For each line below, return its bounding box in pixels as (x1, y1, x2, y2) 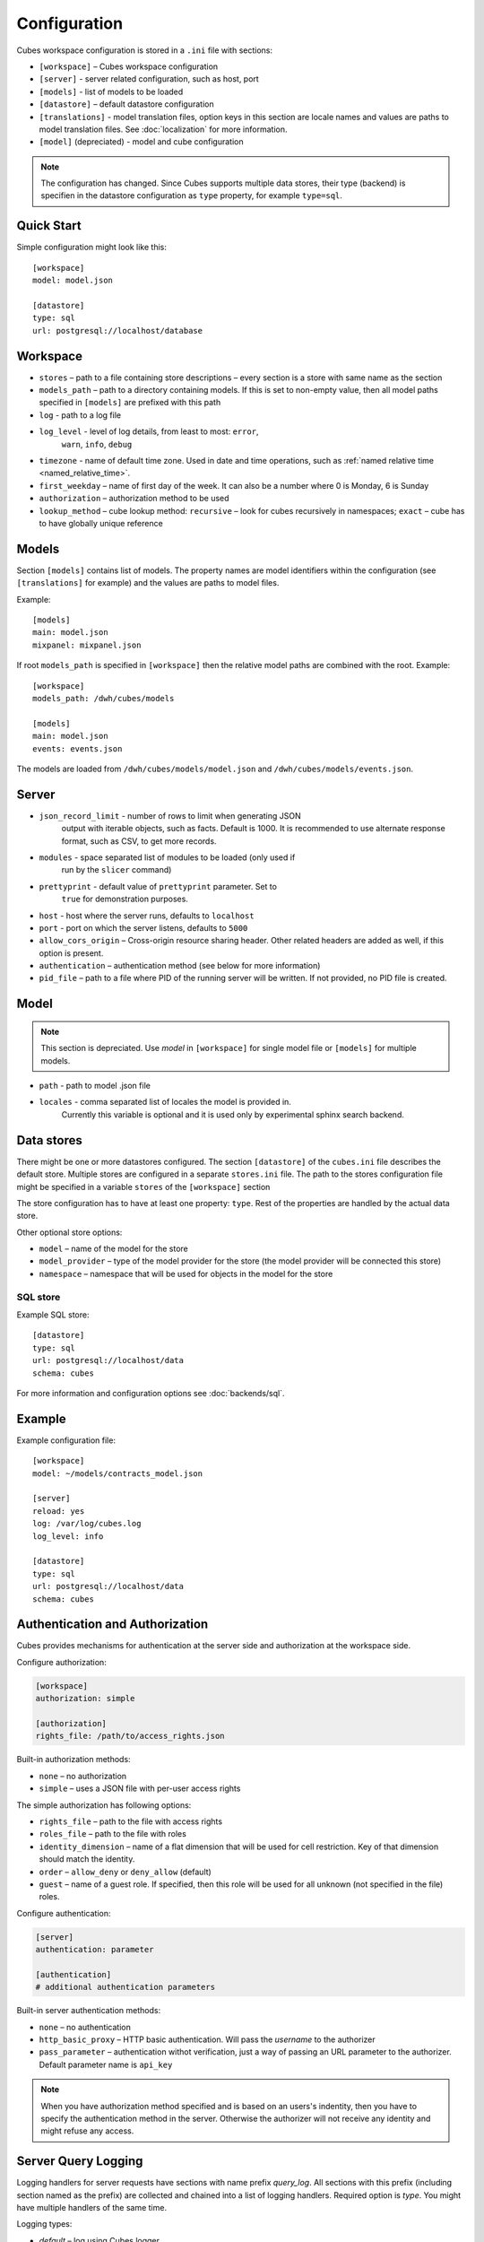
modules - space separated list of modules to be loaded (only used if (39, 852, 296, 863)
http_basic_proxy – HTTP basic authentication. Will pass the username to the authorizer (39, 2034, 376, 2045)
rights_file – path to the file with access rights (39, 1816, 223, 1827)
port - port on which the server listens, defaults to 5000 (39, 922, 248, 933)
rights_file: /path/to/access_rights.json (35, 1731, 225, 1742)
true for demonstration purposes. (61, 893, 188, 905)
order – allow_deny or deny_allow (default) (39, 1866, 212, 1877)
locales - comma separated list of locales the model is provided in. (39, 1097, 291, 1108)
